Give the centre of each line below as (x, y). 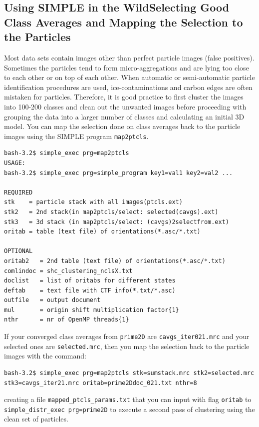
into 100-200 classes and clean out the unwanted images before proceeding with (125, 106)
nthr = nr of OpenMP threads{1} (67, 320)
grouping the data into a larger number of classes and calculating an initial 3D (124, 116)
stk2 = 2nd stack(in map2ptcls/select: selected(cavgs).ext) (111, 212)
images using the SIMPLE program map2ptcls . (76, 136)
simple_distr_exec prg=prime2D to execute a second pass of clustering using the (129, 409)
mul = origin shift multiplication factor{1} (92, 310)
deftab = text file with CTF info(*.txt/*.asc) (90, 290)
